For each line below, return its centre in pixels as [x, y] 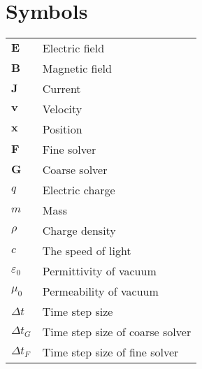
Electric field [73, 48]
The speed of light [87, 251]
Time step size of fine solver [110, 352]
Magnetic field [77, 68]
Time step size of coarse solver [117, 332]
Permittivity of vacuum [99, 271]
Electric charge [79, 190]
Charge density [79, 231]
